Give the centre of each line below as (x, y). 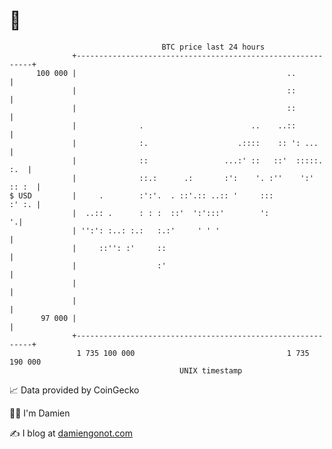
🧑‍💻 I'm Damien (40, 413)
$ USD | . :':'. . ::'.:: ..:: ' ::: (141, 195)
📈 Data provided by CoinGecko (74, 390)
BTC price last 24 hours (213, 47)
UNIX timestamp (211, 370)
